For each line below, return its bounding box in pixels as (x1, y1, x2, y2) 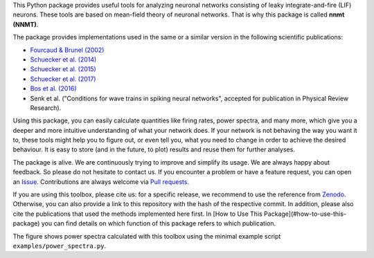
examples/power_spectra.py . (12, 241, 107, 250)
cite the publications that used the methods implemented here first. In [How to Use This (12, 210, 262, 218)
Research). (30, 104, 62, 112)
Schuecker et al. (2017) (30, 75, 96, 83)
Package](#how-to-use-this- (263, 210, 346, 218)
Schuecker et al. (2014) (30, 55, 97, 64)
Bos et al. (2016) (30, 84, 77, 93)
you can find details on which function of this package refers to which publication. (41, 219, 276, 228)
